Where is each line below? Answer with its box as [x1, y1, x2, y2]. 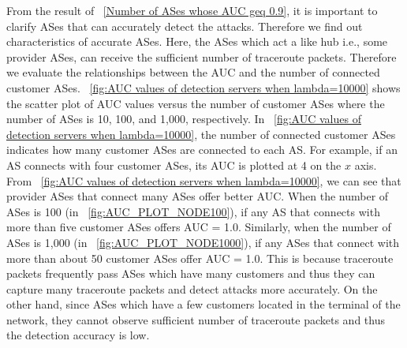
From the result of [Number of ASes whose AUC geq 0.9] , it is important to [6, 2, 378, 18]
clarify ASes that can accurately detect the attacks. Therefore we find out [6, 17, 363, 34]
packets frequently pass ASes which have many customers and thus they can [6, 265, 375, 282]
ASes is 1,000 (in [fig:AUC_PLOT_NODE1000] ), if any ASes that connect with [6, 234, 400, 250]
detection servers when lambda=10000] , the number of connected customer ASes [6, 125, 396, 142]
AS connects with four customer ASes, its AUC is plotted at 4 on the [6, 156, 342, 173]
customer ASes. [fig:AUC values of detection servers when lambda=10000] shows [6, 79, 401, 95]
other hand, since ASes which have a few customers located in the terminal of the [6, 296, 401, 312]
